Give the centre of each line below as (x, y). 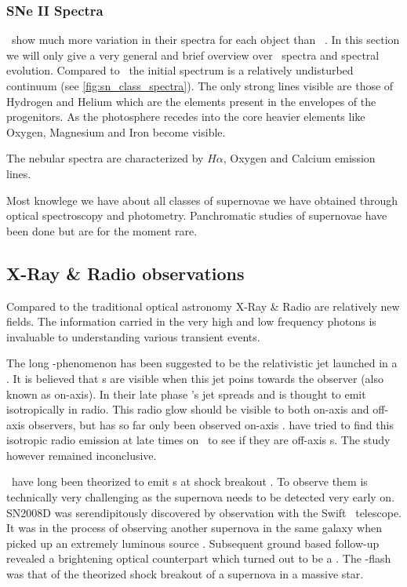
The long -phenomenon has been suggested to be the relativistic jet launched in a (202, 363)
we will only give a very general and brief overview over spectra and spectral (193, 55)
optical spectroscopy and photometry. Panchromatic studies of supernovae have (197, 215)
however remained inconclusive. (82, 455)
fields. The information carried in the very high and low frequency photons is (191, 321)
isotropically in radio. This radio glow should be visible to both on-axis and (188, 409)
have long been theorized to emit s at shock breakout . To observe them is (189, 481)
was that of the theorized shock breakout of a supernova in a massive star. (185, 574)
